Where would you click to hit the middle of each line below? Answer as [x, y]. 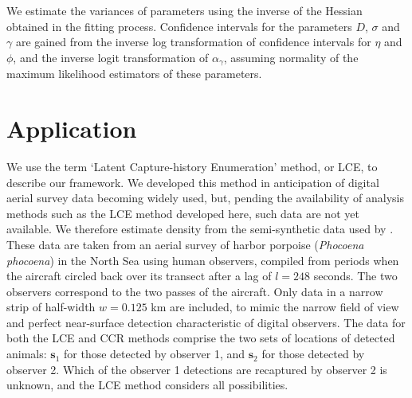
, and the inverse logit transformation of [111, 57]
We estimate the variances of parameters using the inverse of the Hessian [184, 10]
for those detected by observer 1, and [155, 354]
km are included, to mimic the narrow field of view [275, 307]
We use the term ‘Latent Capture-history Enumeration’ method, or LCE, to [192, 166]
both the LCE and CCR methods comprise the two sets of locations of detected [201, 338]
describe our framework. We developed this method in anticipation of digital [193, 182]
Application [72, 129]
